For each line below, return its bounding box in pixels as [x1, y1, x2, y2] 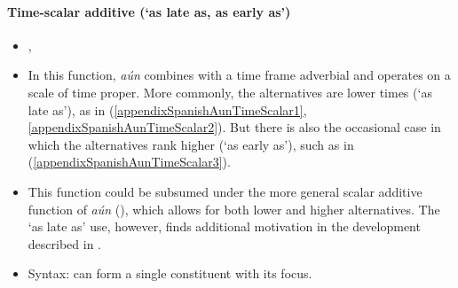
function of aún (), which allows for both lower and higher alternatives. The [28, 199, 440, 218]
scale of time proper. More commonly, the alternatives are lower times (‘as [28, 82, 432, 101]
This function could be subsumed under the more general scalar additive [28, 182, 422, 200]
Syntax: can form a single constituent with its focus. [28, 264, 312, 283]
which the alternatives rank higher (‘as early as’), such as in [28, 135, 354, 153]
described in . [28, 234, 101, 253]
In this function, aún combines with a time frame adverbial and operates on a [28, 66, 451, 84]
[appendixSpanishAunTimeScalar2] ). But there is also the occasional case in [28, 118, 441, 136]
